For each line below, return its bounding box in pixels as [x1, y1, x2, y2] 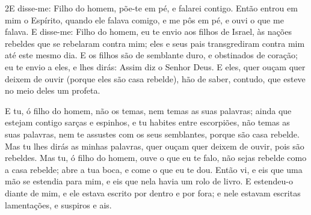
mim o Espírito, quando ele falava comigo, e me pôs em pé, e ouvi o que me [5, 13, 284, 26]
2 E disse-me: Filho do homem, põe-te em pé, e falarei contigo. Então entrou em [5, 2, 298, 14]
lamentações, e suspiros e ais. [5, 198, 112, 211]
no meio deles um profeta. [5, 84, 100, 97]
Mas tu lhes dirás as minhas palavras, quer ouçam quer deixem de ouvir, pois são [5, 139, 304, 152]
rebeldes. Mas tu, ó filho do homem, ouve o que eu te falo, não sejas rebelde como [5, 151, 307, 164]
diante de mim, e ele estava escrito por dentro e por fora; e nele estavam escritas [5, 186, 301, 199]
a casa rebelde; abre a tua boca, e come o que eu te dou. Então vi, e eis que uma [5, 163, 303, 175]
